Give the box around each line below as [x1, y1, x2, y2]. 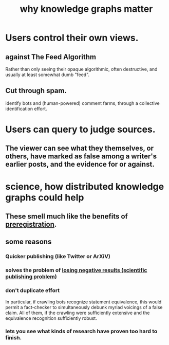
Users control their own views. [5, 32, 139, 44]
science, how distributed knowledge [5, 180, 164, 192]
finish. [5, 334, 22, 341]
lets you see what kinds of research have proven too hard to [5, 328, 158, 335]
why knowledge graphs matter [20, 3, 153, 15]
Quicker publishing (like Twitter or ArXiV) [5, 253, 110, 260]
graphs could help [5, 191, 84, 203]
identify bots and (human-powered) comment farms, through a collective [5, 100, 160, 106]
